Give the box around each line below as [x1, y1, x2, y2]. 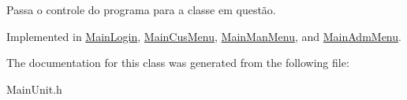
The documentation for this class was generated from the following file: [6, 54, 349, 71]
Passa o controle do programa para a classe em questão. [6, 2, 276, 17]
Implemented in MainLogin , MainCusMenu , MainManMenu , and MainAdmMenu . [6, 28, 401, 44]
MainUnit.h [6, 80, 62, 97]
